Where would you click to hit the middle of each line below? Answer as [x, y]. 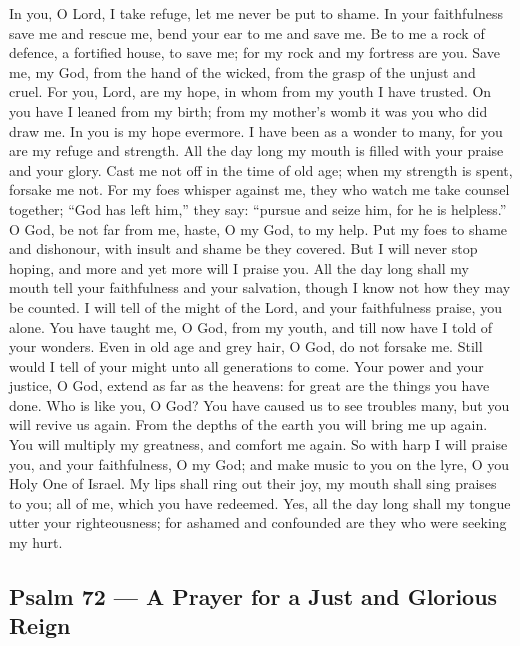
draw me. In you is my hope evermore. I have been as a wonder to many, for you [256, 130]
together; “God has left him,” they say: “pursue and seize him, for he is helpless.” [258, 208]
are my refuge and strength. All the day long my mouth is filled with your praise [256, 150]
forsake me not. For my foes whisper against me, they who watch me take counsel [259, 189]
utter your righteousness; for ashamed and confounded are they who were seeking [258, 522]
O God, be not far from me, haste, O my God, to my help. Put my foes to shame [258, 228]
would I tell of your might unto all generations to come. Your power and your [246, 365]
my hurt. [36, 542]
